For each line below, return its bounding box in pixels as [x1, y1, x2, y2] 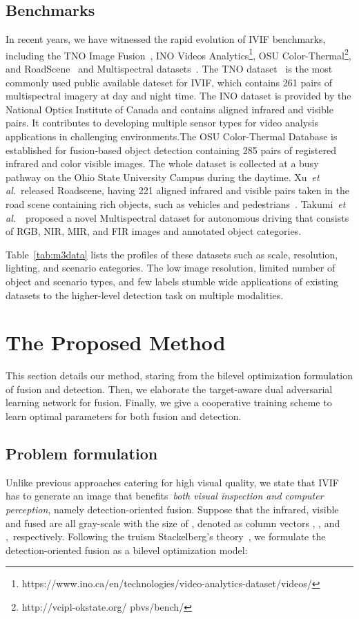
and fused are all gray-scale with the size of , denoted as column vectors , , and [6, 515, 340, 530]
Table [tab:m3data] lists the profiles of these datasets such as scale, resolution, [6, 247, 338, 261]
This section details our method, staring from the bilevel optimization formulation [6, 368, 353, 383]
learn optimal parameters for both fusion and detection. [6, 409, 242, 423]
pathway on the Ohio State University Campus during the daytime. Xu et [6, 169, 320, 184]
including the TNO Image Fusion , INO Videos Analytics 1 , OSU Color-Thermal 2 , [6, 46, 351, 62]
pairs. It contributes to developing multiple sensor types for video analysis [6, 115, 318, 130]
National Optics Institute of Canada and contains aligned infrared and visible [6, 102, 333, 116]
